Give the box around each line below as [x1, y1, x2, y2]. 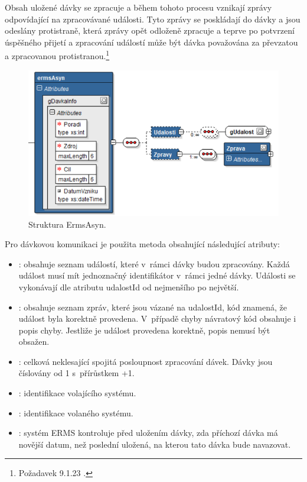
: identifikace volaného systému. [18, 406, 133, 419]
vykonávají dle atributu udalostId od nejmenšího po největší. [18, 280, 239, 293]
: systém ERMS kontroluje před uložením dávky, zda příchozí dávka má [18, 426, 278, 439]
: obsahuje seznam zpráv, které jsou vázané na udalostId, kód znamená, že [18, 300, 287, 313]
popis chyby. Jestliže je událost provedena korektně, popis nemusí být [18, 324, 270, 336]
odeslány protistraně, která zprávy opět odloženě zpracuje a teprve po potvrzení [5, 24, 295, 37]
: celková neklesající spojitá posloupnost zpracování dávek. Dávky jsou [18, 355, 273, 367]
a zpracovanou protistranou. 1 [5, 48, 110, 62]
